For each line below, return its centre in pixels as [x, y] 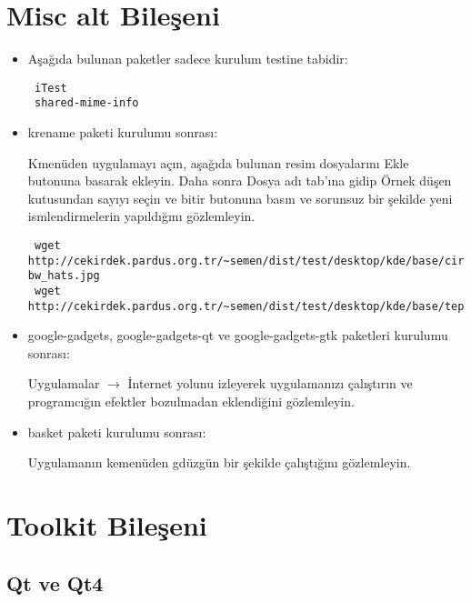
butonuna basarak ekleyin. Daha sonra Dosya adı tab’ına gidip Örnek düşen [240, 181]
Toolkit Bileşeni [107, 525]
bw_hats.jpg [64, 276]
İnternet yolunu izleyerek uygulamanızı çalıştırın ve [270, 383]
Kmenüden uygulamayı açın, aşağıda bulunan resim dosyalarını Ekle [218, 162]
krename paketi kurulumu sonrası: [123, 132]
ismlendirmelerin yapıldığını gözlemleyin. [141, 216]
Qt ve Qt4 [55, 582]
